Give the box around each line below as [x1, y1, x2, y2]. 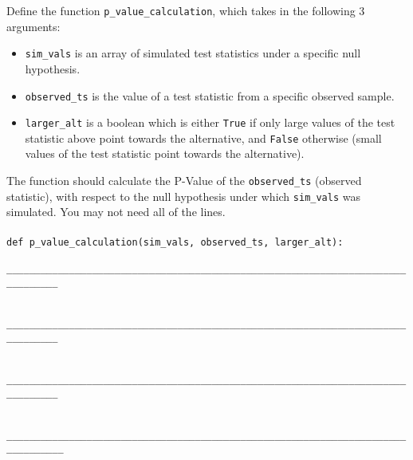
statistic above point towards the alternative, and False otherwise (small [25, 129, 382, 146]
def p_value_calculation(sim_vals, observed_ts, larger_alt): [6, 236, 344, 248]
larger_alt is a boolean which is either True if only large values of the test [25, 114, 395, 131]
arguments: [6, 18, 61, 34]
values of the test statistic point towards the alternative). [25, 145, 305, 162]
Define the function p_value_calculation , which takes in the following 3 [6, 2, 365, 18]
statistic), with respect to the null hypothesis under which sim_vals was [6, 187, 360, 204]
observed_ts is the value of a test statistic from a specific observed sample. [25, 87, 395, 104]
